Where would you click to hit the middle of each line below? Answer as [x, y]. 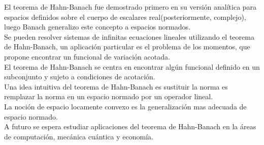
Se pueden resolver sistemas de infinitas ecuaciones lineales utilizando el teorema [129, 36]
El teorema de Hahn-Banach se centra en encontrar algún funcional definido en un [132, 66]
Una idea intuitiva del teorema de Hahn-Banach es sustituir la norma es [116, 86]
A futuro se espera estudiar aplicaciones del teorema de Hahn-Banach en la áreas [130, 126]
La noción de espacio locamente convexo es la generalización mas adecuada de [125, 106]
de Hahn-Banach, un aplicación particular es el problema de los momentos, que [127, 47]
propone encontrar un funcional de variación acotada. [87, 56]
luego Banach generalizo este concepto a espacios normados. [97, 27]
